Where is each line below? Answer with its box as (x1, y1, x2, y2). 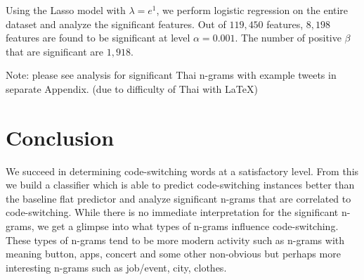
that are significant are (6, 44, 103, 58)
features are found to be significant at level (6, 30, 190, 45)
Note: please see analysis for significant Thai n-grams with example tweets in (6, 68, 337, 82)
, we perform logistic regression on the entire (156, 3, 349, 17)
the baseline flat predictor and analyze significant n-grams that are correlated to (6, 191, 351, 205)
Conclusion (6, 122, 115, 151)
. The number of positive (235, 30, 342, 45)
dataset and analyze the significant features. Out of (6, 16, 226, 31)
